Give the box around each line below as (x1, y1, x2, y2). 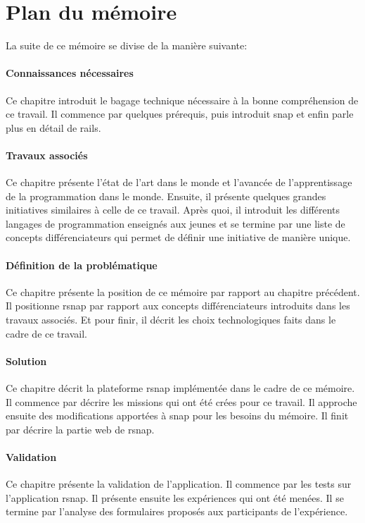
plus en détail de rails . (6, 120, 101, 135)
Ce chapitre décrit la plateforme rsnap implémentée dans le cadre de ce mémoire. (6, 381, 355, 395)
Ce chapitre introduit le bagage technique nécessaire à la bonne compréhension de (6, 92, 359, 107)
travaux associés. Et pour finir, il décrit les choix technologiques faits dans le (6, 312, 336, 327)
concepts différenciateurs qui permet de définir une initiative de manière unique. (6, 230, 351, 245)
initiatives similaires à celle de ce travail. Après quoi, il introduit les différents (6, 202, 340, 217)
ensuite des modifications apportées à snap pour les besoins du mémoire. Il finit (6, 408, 349, 423)
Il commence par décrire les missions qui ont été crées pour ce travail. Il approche (6, 394, 357, 409)
